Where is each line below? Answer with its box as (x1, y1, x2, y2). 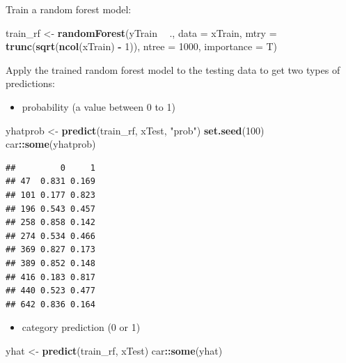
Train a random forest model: (6, 2, 132, 16)
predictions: (6, 76, 55, 91)
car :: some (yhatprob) (6, 137, 96, 151)
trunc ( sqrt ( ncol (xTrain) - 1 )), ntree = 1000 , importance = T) (6, 39, 277, 54)
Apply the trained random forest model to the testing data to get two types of (6, 62, 340, 77)
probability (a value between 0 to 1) (22, 99, 175, 114)
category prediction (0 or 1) (22, 320, 141, 334)
